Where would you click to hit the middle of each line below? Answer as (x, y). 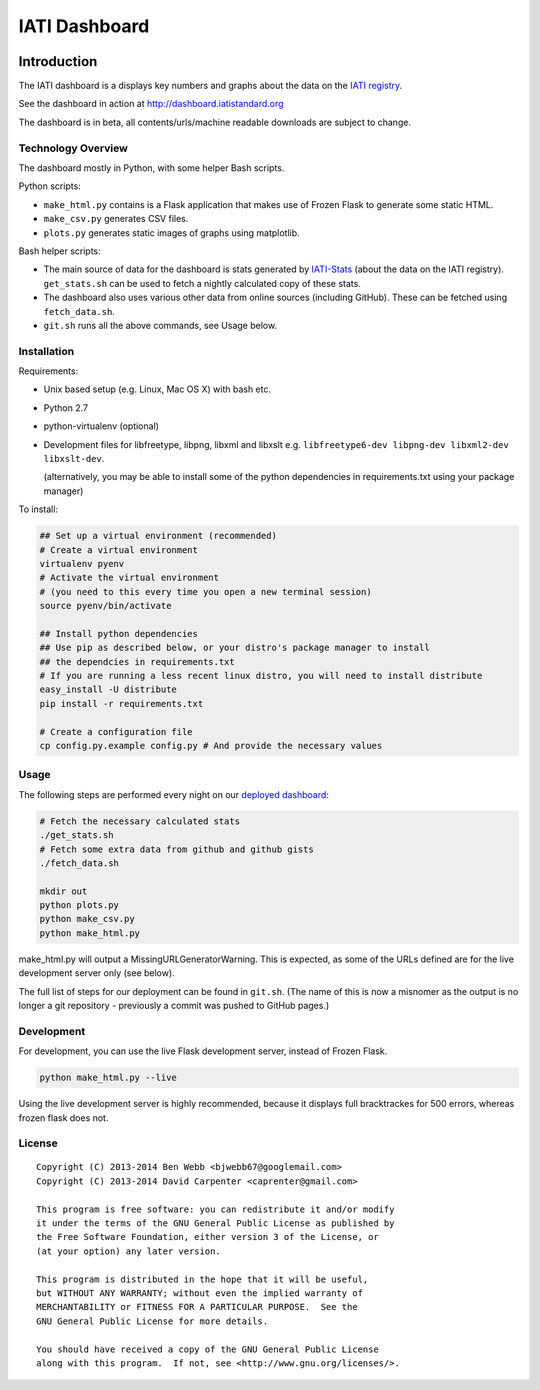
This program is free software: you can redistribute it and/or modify (215, 1209)
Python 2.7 (66, 407)
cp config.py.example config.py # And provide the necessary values (211, 745)
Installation (46, 351)
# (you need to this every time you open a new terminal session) (205, 591)
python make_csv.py (87, 919)
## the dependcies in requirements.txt (137, 661)
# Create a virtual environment (119, 549)
